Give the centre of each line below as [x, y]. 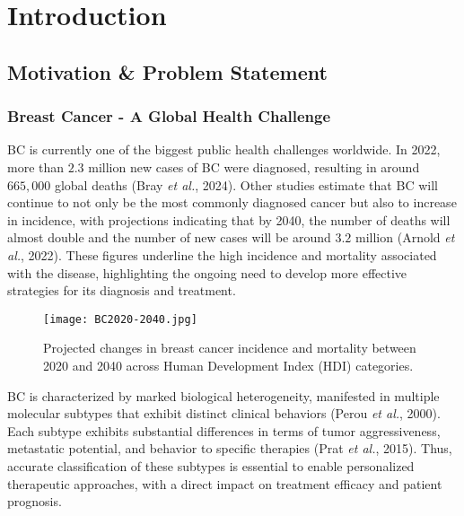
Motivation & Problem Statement [167, 71]
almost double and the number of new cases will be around [169, 237]
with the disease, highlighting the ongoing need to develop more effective [207, 272]
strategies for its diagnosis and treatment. [122, 290]
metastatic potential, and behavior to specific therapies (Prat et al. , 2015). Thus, [230, 448]
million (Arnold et [405, 237]
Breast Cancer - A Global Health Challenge [169, 116]
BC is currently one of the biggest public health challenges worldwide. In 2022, [224, 149]
